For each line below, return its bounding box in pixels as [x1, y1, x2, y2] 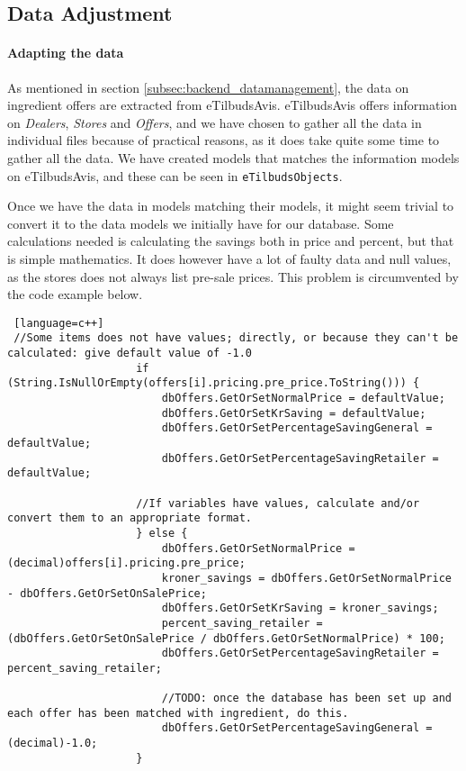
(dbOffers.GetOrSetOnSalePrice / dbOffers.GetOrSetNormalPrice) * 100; [7, 631, 445, 645]
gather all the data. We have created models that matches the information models [7, 148, 460, 167]
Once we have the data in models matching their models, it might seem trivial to [7, 196, 454, 215]
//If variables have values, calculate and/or [136, 496, 420, 510]
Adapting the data [7, 43, 124, 62]
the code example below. [7, 285, 143, 304]
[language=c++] [13, 316, 104, 330]
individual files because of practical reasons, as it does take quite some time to [7, 131, 440, 150]
